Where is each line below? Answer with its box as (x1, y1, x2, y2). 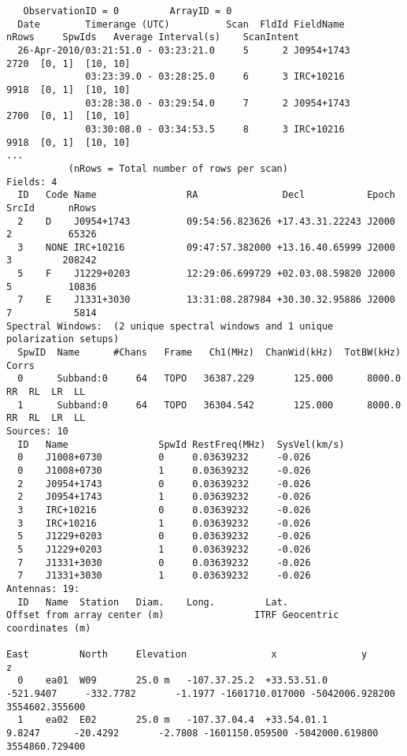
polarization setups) (6, 333, 120, 345)
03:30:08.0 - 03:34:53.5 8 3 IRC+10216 (85, 123, 345, 135)
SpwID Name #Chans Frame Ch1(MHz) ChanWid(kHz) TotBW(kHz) (17, 347, 401, 359)
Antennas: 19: (6, 583, 80, 594)
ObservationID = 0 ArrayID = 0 (23, 6, 232, 17)
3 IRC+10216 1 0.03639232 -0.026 (17, 517, 311, 529)
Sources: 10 (6, 426, 68, 437)
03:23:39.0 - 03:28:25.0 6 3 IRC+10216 (85, 71, 345, 83)
